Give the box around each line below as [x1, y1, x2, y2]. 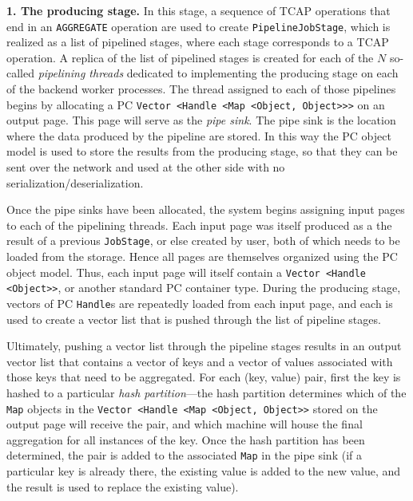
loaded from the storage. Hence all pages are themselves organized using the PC [6, 248, 398, 265]
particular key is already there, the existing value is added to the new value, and [6, 463, 401, 479]
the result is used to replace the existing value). [6, 478, 239, 495]
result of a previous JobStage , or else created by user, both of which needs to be [6, 232, 400, 249]
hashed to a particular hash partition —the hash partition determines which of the [6, 385, 407, 401]
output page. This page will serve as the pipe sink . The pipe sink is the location [6, 112, 396, 128]
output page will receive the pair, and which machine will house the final [6, 416, 363, 432]
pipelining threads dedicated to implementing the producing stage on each [38, 65, 399, 81]
